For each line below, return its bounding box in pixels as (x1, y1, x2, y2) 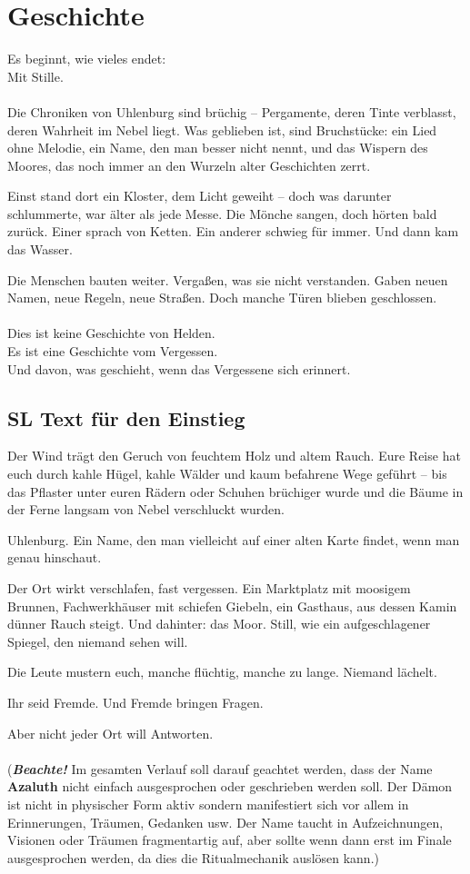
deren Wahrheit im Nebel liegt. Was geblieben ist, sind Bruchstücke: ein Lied (7, 120, 437, 139)
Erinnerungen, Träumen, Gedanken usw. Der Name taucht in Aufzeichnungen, (7, 812, 444, 831)
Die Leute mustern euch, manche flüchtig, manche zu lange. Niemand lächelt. (7, 662, 437, 681)
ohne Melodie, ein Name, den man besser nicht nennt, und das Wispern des (7, 138, 428, 157)
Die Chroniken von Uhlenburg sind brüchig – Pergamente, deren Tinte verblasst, (7, 102, 456, 121)
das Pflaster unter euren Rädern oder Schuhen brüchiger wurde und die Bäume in (7, 482, 464, 501)
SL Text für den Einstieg (7, 403, 245, 432)
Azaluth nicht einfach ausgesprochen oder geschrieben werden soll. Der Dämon (7, 777, 453, 796)
